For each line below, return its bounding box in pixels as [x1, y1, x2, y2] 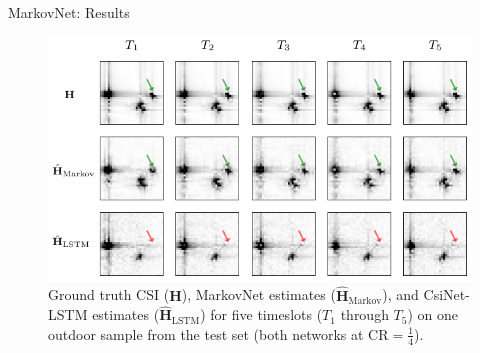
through [340, 304, 389, 325]
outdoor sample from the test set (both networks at [48, 323, 364, 344]
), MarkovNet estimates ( [181, 284, 336, 305]
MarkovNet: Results [8, 2, 130, 22]
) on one [407, 304, 459, 325]
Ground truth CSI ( [48, 284, 170, 305]
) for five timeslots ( [200, 304, 323, 325]
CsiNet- [423, 284, 470, 305]
